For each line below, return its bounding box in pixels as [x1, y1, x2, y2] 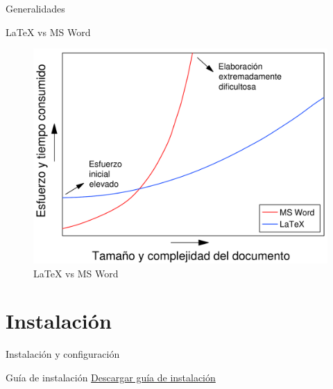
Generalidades [6, 1, 65, 15]
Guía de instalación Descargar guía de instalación [6, 370, 216, 384]
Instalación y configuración [6, 347, 120, 361]
